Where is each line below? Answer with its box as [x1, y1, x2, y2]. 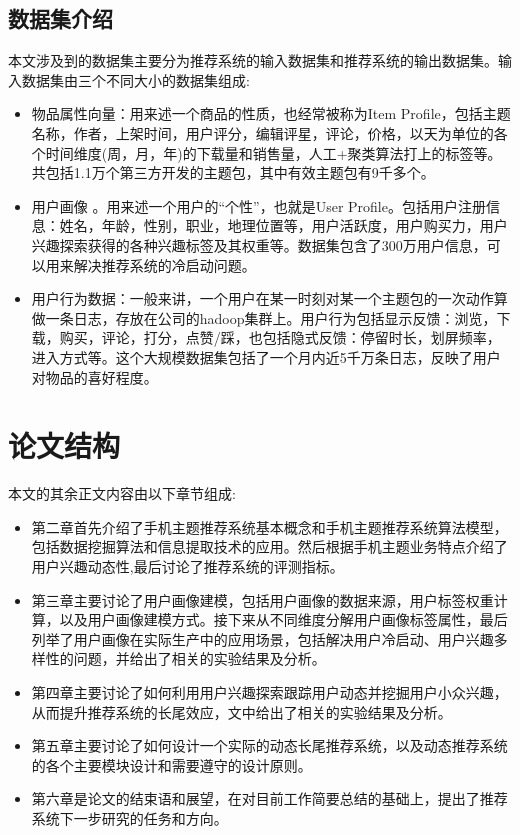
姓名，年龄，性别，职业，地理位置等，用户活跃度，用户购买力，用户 [59, 215, 508, 236]
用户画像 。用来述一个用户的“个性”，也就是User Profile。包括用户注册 [31, 195, 486, 216]
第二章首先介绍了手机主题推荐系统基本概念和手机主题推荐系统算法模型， [31, 516, 508, 537]
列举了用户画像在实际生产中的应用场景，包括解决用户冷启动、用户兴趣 [31, 628, 494, 649]
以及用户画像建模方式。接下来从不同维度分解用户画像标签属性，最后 [59, 609, 508, 630]
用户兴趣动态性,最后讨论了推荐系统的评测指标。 [31, 556, 344, 577]
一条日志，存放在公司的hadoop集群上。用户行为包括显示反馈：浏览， [45, 307, 497, 328]
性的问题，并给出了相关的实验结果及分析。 [45, 648, 326, 669]
